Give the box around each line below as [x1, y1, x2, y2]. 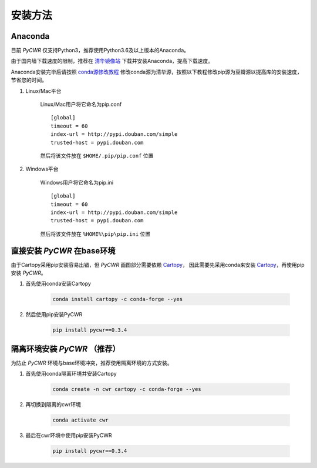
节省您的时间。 [11, 76, 47, 83]
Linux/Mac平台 [25, 87, 62, 94]
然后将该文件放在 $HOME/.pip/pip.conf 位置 [40, 152, 154, 159]
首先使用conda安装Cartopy [25, 280, 91, 288]
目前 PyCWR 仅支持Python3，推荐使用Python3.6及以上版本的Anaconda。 [11, 47, 190, 54]
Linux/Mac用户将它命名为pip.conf [40, 101, 122, 108]
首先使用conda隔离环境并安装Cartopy [25, 370, 117, 377]
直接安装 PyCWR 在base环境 [11, 246, 116, 256]
